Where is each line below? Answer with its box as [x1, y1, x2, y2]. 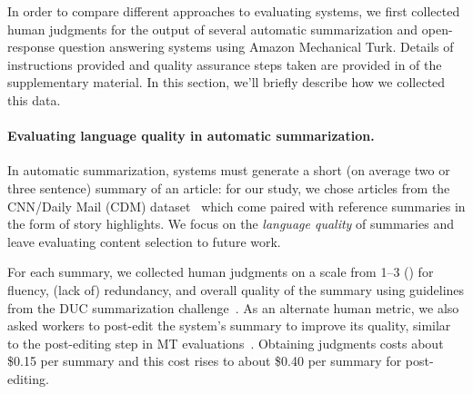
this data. [7, 90, 61, 109]
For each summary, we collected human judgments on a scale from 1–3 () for [7, 262, 434, 281]
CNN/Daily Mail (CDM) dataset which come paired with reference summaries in [7, 196, 466, 215]
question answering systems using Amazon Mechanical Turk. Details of [58, 37, 454, 56]
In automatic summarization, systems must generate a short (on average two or [7, 161, 450, 180]
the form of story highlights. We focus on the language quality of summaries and [7, 214, 454, 233]
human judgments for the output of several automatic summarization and [7, 19, 418, 38]
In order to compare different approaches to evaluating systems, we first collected [7, 2, 460, 20]
